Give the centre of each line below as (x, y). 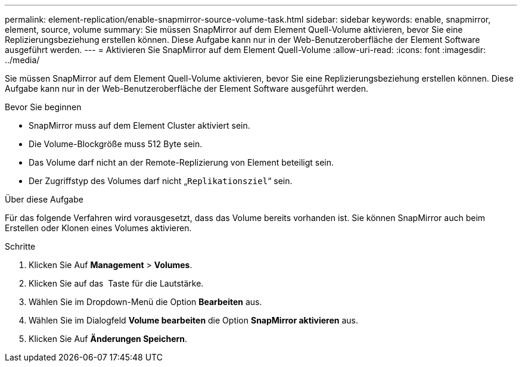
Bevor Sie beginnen (43, 107)
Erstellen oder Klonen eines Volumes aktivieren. (98, 228)
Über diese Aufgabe (44, 199)
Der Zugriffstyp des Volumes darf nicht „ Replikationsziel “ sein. (161, 181)
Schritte (20, 246)
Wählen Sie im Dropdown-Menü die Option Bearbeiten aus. (145, 302)
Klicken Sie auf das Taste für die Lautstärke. (116, 283)
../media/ (22, 60)
